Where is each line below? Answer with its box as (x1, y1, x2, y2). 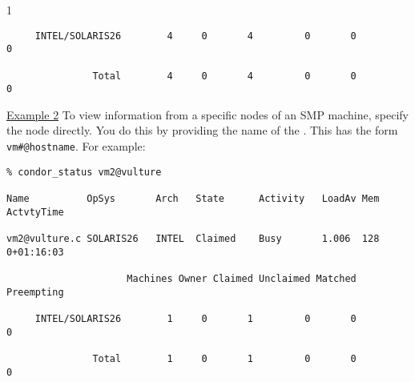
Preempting (6, 286, 64, 298)
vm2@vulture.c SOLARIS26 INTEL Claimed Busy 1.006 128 (6, 233, 380, 244)
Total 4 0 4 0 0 (92, 70, 357, 82)
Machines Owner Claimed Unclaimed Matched (127, 272, 357, 284)
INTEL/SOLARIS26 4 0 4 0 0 (34, 30, 357, 42)
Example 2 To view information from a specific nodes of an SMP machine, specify (6, 106, 409, 123)
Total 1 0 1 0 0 (92, 352, 357, 364)
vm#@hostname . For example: (6, 138, 146, 155)
